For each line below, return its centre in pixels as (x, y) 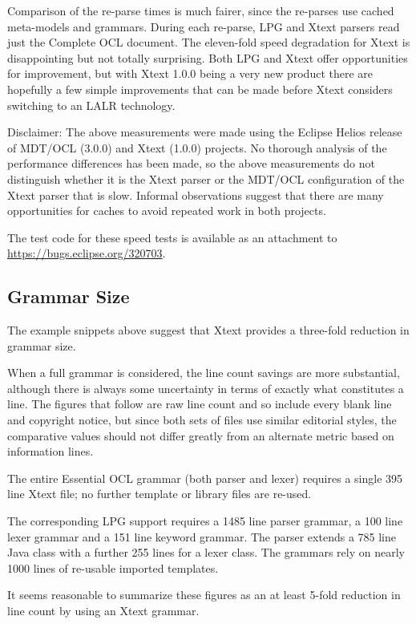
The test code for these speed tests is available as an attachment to (172, 237)
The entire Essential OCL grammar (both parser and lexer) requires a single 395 (205, 478)
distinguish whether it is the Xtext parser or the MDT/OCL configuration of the (206, 178)
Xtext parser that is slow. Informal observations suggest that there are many (196, 194)
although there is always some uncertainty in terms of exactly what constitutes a (206, 388)
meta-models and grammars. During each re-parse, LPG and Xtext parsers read (204, 26)
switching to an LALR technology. (91, 105)
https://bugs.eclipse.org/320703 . (87, 253)
